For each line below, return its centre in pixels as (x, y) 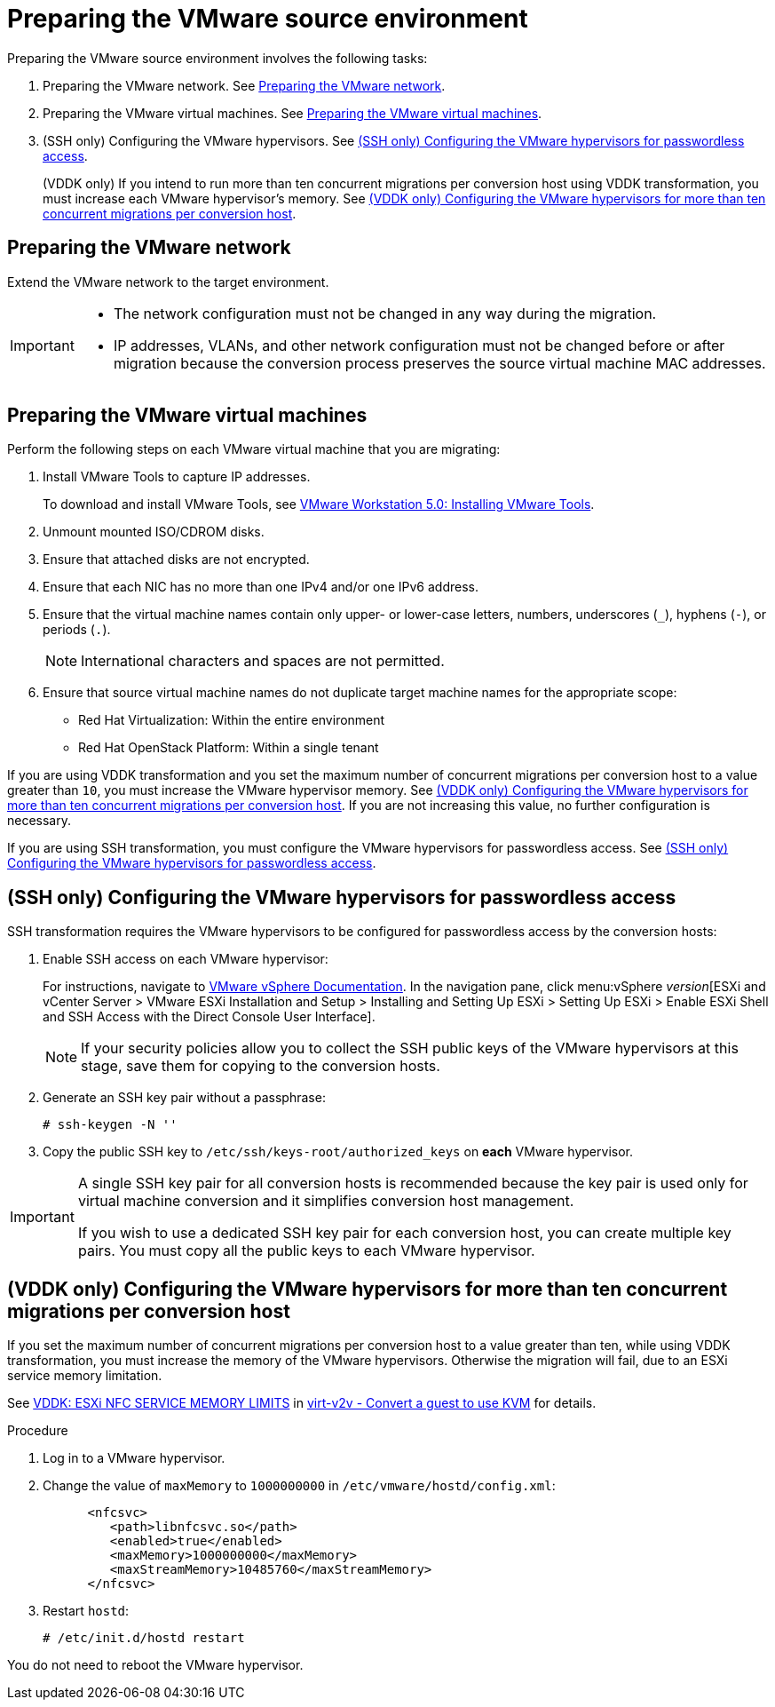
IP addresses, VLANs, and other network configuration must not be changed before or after (419, 345)
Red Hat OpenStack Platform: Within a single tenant (229, 748)
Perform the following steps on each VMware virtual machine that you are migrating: (254, 449)
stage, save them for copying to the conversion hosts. (261, 1066)
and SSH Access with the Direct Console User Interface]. (209, 1017)
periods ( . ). (77, 630)
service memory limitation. (85, 1376)
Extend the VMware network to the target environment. (168, 282)
